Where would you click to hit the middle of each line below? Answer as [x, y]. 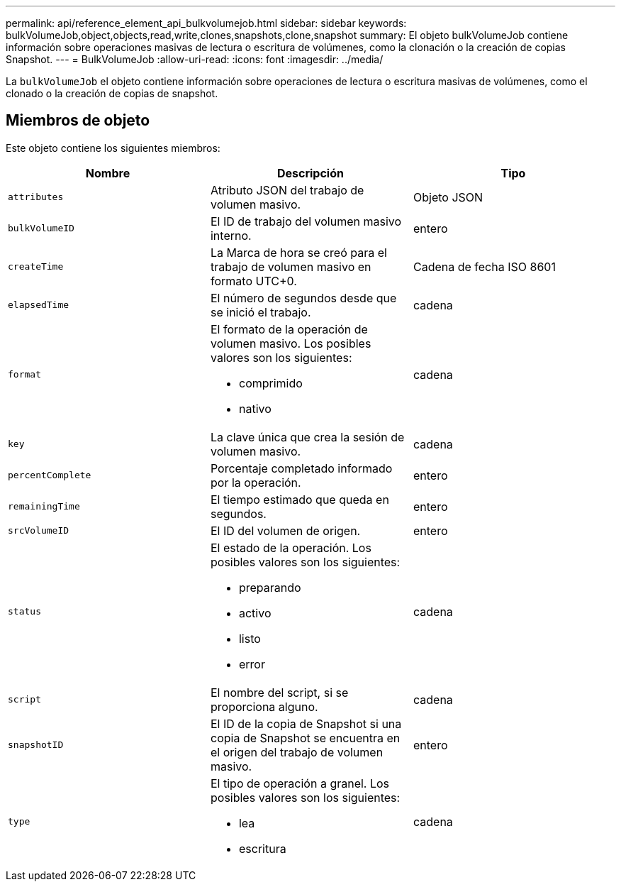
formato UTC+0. [253, 281]
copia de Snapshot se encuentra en [305, 738]
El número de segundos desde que [303, 298]
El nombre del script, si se [279, 692]
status [24, 612]
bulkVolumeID [41, 228]
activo [255, 613]
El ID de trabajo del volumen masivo [306, 221]
